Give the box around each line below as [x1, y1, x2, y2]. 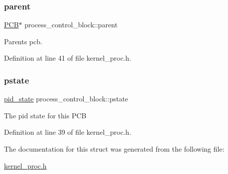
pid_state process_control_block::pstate [4, 93, 128, 104]
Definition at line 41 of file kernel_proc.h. [4, 53, 131, 63]
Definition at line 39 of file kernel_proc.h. [4, 127, 131, 137]
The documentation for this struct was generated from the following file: [4, 144, 225, 154]
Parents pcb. [4, 36, 42, 46]
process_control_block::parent [24, 19, 118, 30]
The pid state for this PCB [4, 110, 87, 120]
